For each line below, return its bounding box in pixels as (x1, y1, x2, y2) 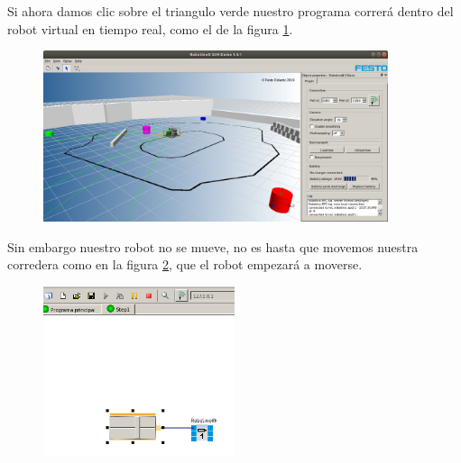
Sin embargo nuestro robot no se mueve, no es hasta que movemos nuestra (7, 237, 419, 256)
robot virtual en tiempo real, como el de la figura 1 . (7, 19, 293, 38)
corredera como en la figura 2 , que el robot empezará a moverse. (7, 255, 363, 274)
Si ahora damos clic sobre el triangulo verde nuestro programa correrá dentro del (7, 2, 454, 20)
